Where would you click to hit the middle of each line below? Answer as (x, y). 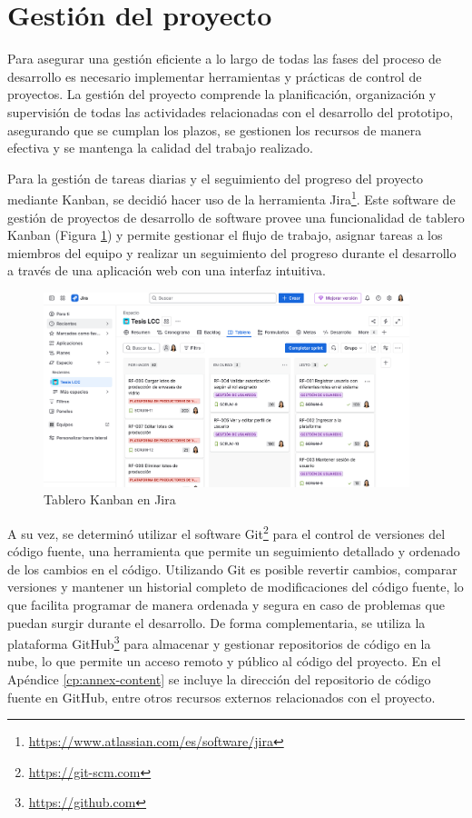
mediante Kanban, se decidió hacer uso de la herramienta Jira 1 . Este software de (231, 198)
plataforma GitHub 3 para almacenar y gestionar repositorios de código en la (219, 642)
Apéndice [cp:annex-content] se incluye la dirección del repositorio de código (219, 678)
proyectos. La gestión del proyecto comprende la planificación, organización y (222, 94)
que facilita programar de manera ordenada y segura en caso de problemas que (226, 604)
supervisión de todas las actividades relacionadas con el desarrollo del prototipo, (231, 111)
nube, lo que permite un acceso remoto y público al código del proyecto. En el (224, 661)
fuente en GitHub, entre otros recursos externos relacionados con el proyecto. (221, 697)
